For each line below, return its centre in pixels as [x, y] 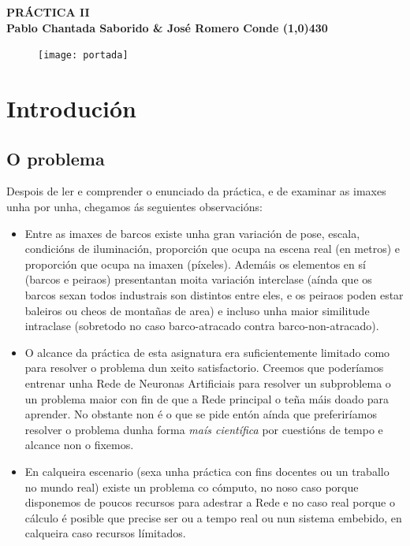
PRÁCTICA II [48, 12]
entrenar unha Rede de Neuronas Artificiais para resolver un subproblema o [208, 383]
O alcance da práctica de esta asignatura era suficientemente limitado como [207, 352]
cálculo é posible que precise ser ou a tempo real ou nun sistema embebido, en [213, 517]
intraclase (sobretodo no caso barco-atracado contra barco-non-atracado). [202, 326]
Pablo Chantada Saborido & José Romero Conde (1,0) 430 [167, 27]
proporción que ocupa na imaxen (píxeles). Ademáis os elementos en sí [195, 264]
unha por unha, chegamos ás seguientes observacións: [134, 207]
